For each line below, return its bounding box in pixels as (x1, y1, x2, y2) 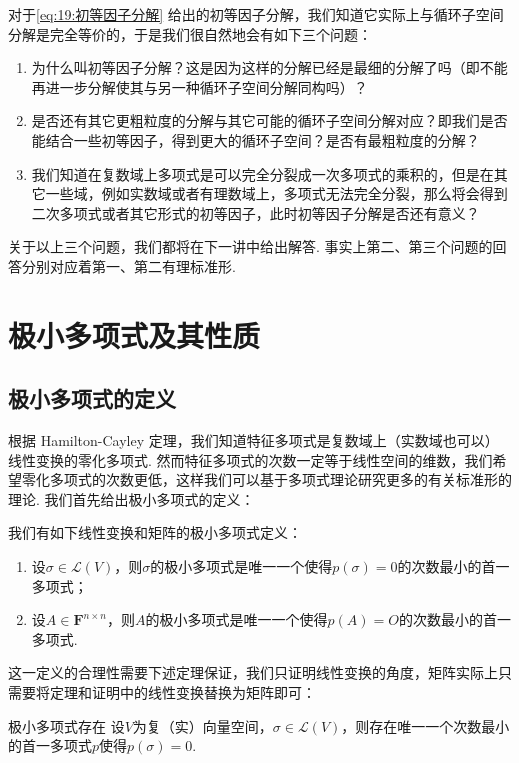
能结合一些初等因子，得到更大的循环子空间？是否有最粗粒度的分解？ (31, 129, 480, 150)
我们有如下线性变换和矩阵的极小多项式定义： (8, 522, 302, 543)
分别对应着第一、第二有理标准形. (21, 255, 236, 276)
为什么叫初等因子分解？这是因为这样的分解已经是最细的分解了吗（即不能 (31, 57, 508, 78)
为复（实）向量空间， (132, 715, 273, 736)
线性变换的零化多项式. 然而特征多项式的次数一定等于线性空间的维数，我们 (8, 449, 493, 470)
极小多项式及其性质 (8, 314, 261, 355)
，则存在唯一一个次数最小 (341, 715, 510, 736)
